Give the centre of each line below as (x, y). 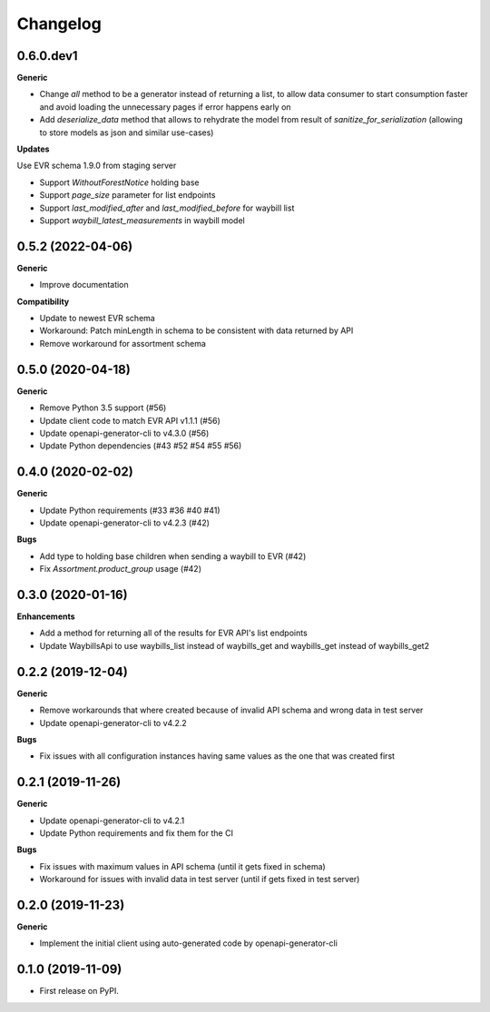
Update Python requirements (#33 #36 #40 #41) (130, 510)
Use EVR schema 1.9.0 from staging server (97, 166)
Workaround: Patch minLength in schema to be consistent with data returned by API (196, 330)
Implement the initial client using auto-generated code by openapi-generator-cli (188, 943)
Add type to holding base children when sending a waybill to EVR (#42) (173, 556)
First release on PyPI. (79, 991)
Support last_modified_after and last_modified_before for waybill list (167, 208)
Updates (33, 149)
